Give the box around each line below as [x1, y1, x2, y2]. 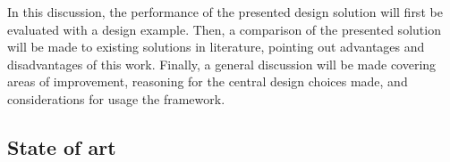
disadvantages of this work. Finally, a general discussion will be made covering [7, 54, 437, 73]
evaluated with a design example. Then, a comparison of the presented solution [7, 20, 441, 38]
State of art [7, 133, 116, 160]
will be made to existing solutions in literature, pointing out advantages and [7, 37, 425, 56]
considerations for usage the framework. [7, 89, 225, 108]
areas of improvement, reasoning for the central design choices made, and [7, 72, 408, 91]
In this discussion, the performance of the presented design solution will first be [7, 3, 443, 20]
